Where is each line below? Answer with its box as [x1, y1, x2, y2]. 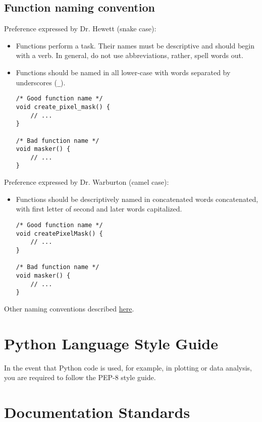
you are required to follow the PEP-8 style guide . [4, 372, 156, 383]
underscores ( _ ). [16, 77, 66, 87]
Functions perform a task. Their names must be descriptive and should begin [16, 40, 254, 50]
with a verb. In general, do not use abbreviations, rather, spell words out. [16, 50, 243, 61]
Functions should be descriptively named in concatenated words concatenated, [16, 193, 258, 204]
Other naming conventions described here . [4, 303, 134, 313]
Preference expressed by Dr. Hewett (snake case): [4, 23, 156, 34]
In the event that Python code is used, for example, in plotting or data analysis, [4, 362, 252, 373]
